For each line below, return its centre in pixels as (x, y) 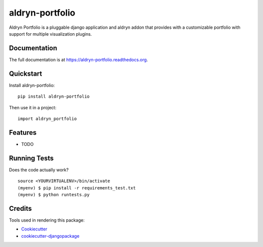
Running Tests (31, 158)
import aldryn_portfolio (47, 119)
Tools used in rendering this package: (47, 220)
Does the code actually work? (39, 170)
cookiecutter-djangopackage (50, 236)
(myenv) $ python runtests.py (54, 195)
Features (23, 133)
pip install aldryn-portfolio (54, 97)
